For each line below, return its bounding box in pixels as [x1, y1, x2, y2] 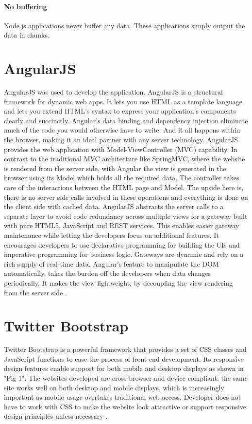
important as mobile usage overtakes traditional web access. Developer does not [4, 392, 241, 402]
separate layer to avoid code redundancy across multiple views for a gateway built [4, 211, 248, 221]
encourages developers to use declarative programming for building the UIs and [4, 239, 240, 250]
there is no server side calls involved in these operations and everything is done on [4, 192, 248, 202]
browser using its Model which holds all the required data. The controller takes [4, 173, 239, 183]
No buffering [4, 1, 47, 11]
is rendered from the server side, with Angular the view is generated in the [4, 163, 226, 173]
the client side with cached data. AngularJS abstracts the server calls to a [4, 201, 224, 212]
